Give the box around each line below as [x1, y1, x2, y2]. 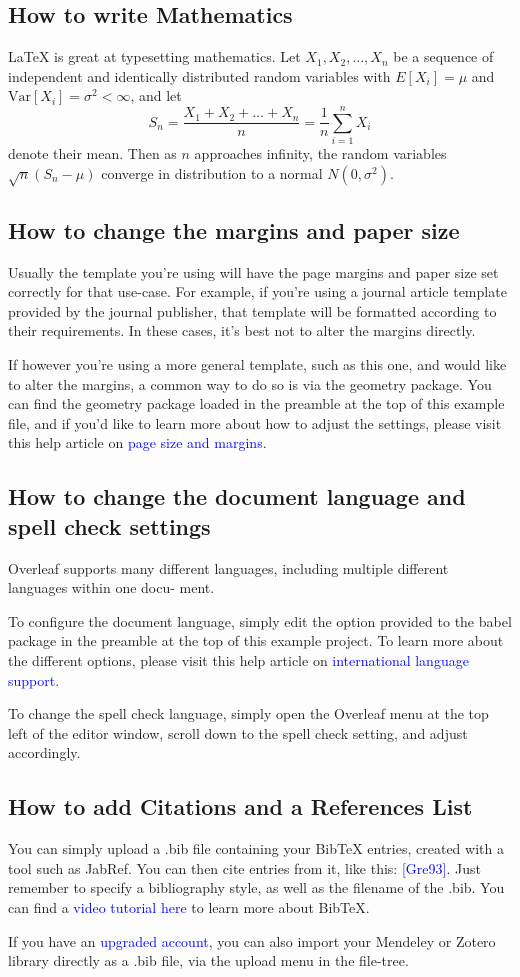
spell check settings [8, 510, 211, 541]
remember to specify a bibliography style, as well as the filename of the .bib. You [8, 877, 505, 898]
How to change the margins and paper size [8, 214, 460, 245]
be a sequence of [393, 46, 494, 67]
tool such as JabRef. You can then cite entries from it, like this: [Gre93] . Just [8, 857, 481, 878]
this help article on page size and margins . [8, 432, 267, 453]
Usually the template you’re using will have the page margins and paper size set [8, 261, 499, 282]
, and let [130, 85, 182, 106]
